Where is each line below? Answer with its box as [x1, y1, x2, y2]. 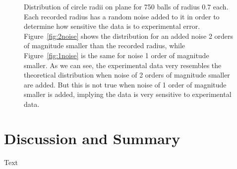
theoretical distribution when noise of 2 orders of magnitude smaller [24, 70, 230, 80]
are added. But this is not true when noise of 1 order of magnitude [24, 79, 227, 89]
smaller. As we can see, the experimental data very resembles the [24, 60, 222, 70]
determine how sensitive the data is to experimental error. [24, 21, 200, 31]
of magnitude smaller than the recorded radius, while [24, 40, 185, 51]
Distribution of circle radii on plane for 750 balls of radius [24, 1, 200, 11]
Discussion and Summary [4, 128, 180, 148]
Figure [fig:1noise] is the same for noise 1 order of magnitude [24, 50, 209, 60]
